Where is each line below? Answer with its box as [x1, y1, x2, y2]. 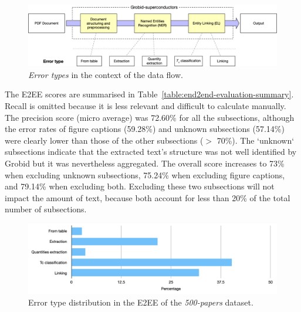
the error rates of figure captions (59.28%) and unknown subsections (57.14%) [5, 123, 285, 135]
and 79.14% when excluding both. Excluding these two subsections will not [5, 180, 275, 192]
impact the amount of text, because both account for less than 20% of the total [5, 191, 290, 204]
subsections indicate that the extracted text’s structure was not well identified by [5, 145, 297, 158]
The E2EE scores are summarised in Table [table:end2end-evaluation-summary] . [5, 88, 294, 100]
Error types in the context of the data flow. [28, 68, 183, 80]
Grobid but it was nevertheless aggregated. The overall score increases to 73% [5, 157, 285, 169]
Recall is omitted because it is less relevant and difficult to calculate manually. [5, 99, 286, 111]
